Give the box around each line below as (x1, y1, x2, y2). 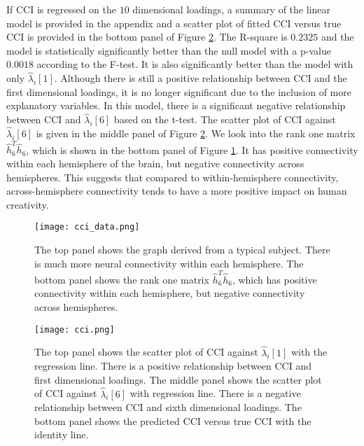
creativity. (6, 197, 49, 211)
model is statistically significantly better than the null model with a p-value (6, 43, 331, 57)
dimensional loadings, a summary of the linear (132, 2, 330, 16)
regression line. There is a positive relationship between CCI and (34, 358, 312, 373)
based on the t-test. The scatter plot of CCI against (113, 112, 336, 127)
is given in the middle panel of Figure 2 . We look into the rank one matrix (36, 126, 356, 140)
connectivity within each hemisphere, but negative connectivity (34, 286, 305, 300)
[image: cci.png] (34, 324, 115, 335)
